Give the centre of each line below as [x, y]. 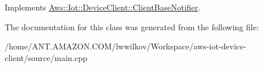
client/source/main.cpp [46, 57]
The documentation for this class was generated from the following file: [132, 26]
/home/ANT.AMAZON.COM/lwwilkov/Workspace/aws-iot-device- [126, 46]
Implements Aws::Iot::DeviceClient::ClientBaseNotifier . [103, 7]
